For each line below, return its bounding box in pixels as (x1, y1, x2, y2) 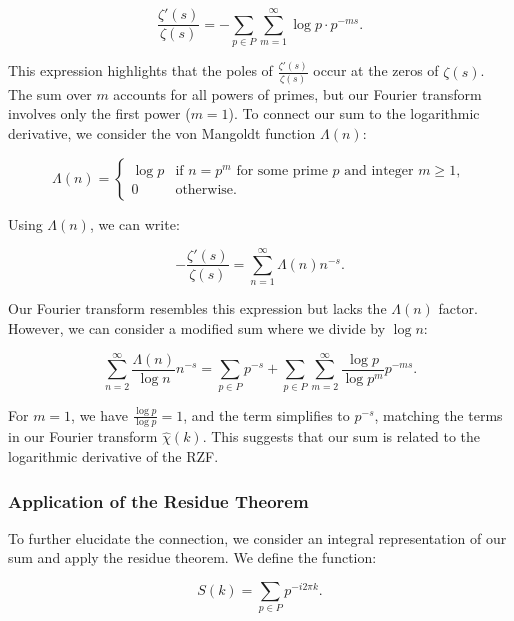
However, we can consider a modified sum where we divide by (8, 317, 386, 338)
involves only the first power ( (8, 103, 191, 124)
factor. (438, 298, 478, 319)
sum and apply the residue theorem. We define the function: (8, 547, 377, 568)
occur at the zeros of (313, 60, 439, 81)
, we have (71, 404, 128, 425)
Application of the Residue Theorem (8, 488, 309, 513)
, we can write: (89, 213, 180, 234)
